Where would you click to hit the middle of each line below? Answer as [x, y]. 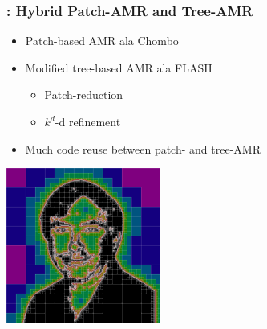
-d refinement [88, 121]
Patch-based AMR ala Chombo [102, 41]
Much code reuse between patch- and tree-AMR [143, 148]
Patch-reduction [84, 95]
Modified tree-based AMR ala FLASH [119, 67]
